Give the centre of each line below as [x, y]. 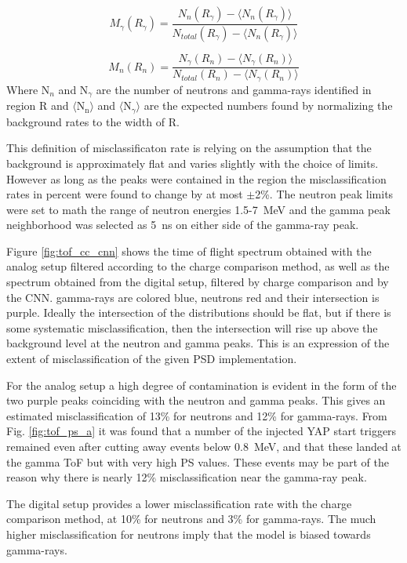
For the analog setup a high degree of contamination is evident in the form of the [202, 385]
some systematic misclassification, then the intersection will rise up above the [192, 327]
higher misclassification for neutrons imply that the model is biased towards [189, 534]
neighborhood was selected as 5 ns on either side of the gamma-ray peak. [183, 225]
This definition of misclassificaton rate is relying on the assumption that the [189, 148]
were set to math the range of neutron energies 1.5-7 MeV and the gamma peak [198, 209]
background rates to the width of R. [93, 121]
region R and [38, 105]
